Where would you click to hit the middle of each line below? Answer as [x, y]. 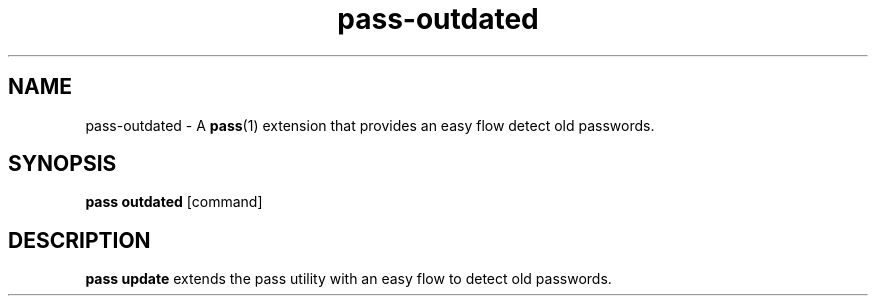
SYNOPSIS [62, 164]
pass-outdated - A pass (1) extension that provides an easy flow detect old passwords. [370, 125]
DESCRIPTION [79, 240]
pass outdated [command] [174, 202]
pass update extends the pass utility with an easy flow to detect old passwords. [348, 279]
